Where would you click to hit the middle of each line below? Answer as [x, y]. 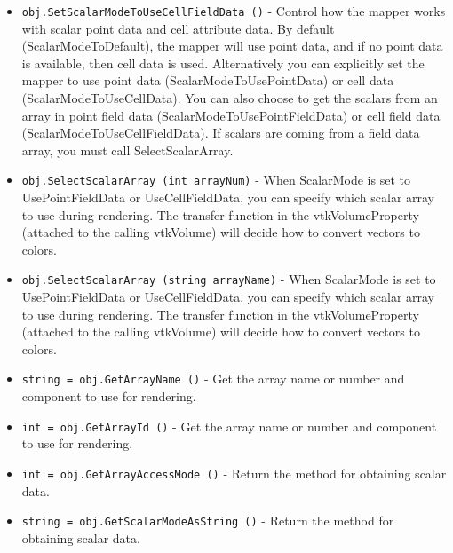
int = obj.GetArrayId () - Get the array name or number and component [229, 426]
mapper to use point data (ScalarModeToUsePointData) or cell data [208, 80]
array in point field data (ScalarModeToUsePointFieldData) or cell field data [231, 115]
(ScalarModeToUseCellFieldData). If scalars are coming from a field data [221, 133]
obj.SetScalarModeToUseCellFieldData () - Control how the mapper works [234, 11]
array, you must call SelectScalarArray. [127, 150]
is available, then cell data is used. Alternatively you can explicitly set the [223, 63]
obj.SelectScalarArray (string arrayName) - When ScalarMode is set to [229, 279]
